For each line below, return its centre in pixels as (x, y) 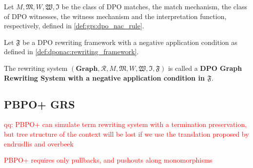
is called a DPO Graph (205, 68)
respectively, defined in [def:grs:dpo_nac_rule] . (74, 26)
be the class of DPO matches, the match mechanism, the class (154, 6)
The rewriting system (36, 68)
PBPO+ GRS (39, 104)
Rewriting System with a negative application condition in (104, 77)
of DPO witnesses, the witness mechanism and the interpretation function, (115, 16)
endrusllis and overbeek (39, 143)
